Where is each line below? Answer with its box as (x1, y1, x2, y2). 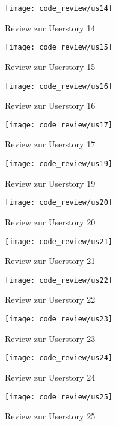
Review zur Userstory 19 (5, 176, 96, 189)
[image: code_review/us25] (5, 392, 112, 401)
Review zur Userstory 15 (5, 60, 96, 73)
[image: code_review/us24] (5, 353, 112, 363)
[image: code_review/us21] (5, 237, 112, 246)
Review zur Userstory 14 (5, 21, 96, 34)
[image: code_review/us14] (5, 4, 112, 13)
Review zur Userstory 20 (5, 215, 96, 228)
